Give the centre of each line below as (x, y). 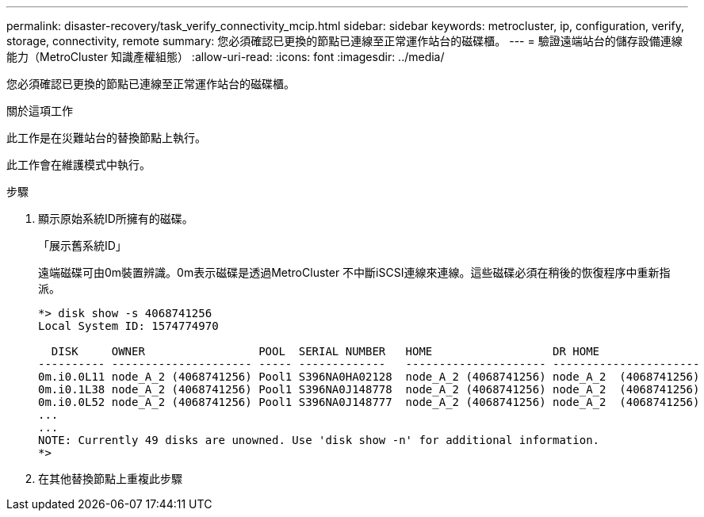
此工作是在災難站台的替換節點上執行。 (106, 138)
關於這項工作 (40, 111)
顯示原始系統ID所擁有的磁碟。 (116, 218)
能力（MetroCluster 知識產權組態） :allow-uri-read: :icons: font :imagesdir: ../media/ (226, 57)
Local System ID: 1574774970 (128, 326)
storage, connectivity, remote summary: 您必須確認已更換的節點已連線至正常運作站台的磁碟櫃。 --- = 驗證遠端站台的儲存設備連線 (344, 41)
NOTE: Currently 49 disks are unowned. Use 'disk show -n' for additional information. (319, 440)
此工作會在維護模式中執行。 (78, 165)
